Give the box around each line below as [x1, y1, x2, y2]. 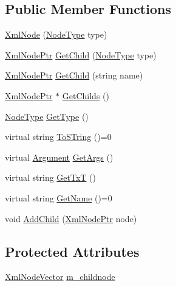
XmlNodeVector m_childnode [5, 270, 115, 283]
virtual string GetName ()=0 [5, 191, 112, 204]
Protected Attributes [5, 242, 140, 260]
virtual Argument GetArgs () [5, 150, 113, 163]
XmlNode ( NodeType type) [5, 28, 107, 41]
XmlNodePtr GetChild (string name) [5, 69, 143, 82]
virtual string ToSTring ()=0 [5, 130, 112, 143]
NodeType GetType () [5, 110, 89, 122]
